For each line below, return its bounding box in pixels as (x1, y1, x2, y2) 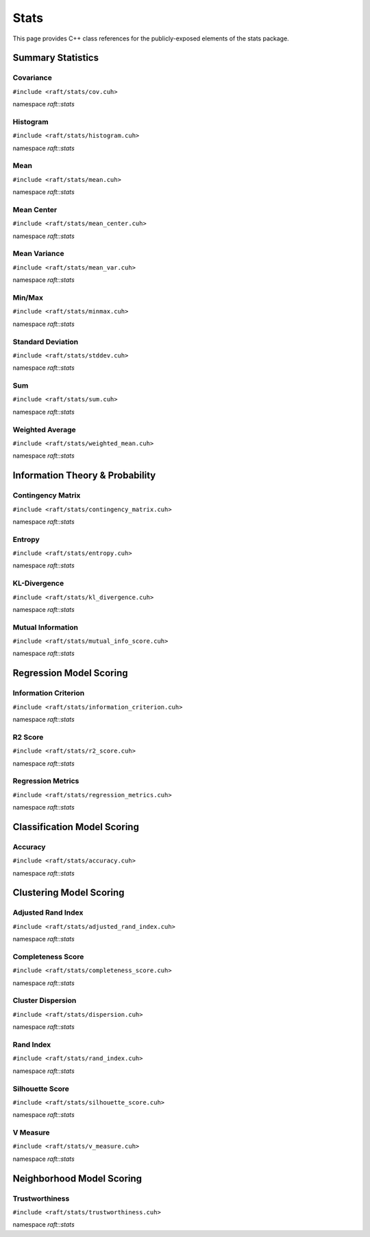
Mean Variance (12, 249, 64, 259)
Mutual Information (12, 622, 79, 632)
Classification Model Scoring (12, 821, 140, 833)
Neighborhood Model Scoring (12, 1173, 143, 1184)
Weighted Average (12, 425, 77, 434)
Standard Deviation (12, 337, 79, 346)
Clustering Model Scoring (12, 887, 125, 899)
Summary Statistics (12, 52, 99, 64)
